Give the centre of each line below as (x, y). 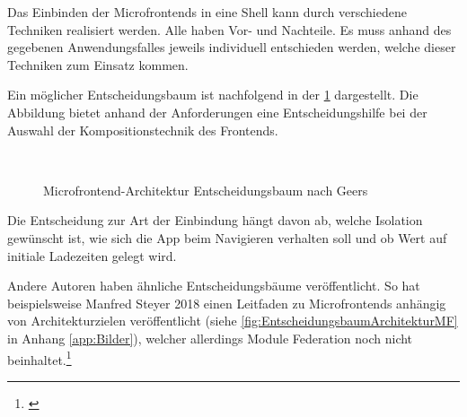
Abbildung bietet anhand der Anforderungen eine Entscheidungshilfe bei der (217, 112)
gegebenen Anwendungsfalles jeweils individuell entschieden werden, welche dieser (232, 47)
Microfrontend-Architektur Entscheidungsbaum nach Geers (206, 190)
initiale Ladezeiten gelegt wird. (92, 255)
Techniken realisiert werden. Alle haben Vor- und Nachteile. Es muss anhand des (229, 29)
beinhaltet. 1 (40, 358)
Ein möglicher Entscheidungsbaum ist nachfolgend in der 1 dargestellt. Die (213, 95)
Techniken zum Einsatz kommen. (98, 64)
